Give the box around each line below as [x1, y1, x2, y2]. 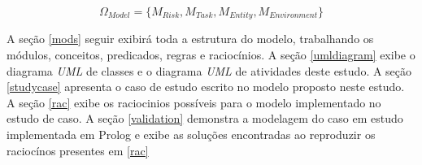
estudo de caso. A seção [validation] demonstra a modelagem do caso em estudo [7, 110, 403, 127]
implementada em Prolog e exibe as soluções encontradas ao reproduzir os [7, 126, 376, 143]
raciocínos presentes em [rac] [7, 141, 149, 158]
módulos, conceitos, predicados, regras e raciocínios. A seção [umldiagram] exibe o [7, 46, 415, 63]
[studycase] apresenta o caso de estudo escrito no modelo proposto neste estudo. [7, 78, 405, 95]
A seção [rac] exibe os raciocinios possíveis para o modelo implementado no [7, 93, 381, 111]
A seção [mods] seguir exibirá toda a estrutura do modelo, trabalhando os [7, 30, 374, 47]
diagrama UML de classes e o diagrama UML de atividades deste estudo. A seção [7, 62, 412, 79]
